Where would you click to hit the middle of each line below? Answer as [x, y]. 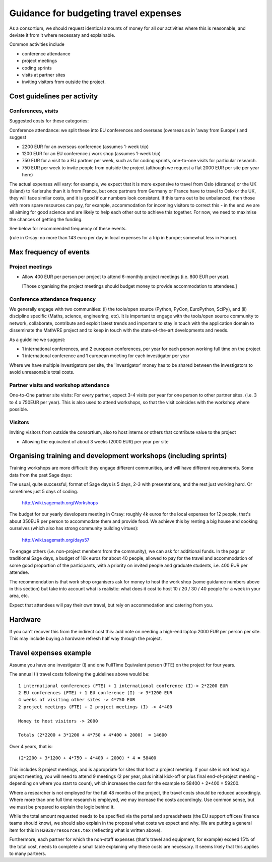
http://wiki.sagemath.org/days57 [56, 540]
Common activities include [37, 44]
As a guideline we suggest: [37, 340]
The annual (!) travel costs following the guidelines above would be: [79, 674]
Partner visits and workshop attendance [60, 385]
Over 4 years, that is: [31, 746]
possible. [19, 409]
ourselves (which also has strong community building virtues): [74, 528]
